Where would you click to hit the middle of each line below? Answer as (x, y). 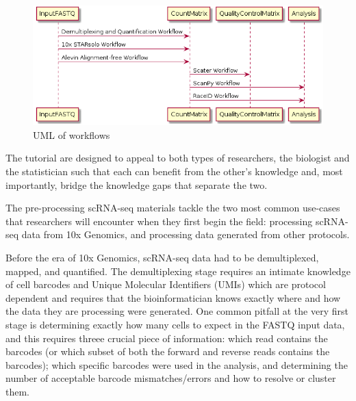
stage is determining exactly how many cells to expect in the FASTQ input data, (175, 324)
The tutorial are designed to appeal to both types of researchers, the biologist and (178, 158)
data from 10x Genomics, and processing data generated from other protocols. (186, 234)
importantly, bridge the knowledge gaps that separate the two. (137, 184)
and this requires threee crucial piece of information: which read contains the (167, 338)
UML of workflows (72, 134)
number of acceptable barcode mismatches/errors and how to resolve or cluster (171, 378)
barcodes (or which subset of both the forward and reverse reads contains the (168, 351)
